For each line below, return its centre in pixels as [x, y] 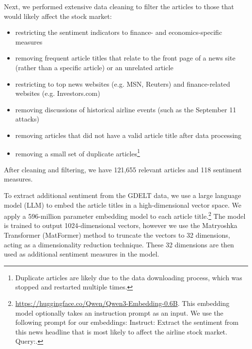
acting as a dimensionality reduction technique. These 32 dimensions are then [119, 244]
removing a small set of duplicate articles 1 [78, 152]
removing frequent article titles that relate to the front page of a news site [125, 58]
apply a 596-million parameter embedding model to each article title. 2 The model [125, 215]
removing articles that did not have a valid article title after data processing [128, 135]
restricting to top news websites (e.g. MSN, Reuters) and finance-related [123, 83]
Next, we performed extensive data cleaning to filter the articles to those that [119, 6]
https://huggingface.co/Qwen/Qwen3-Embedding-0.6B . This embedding [122, 303]
